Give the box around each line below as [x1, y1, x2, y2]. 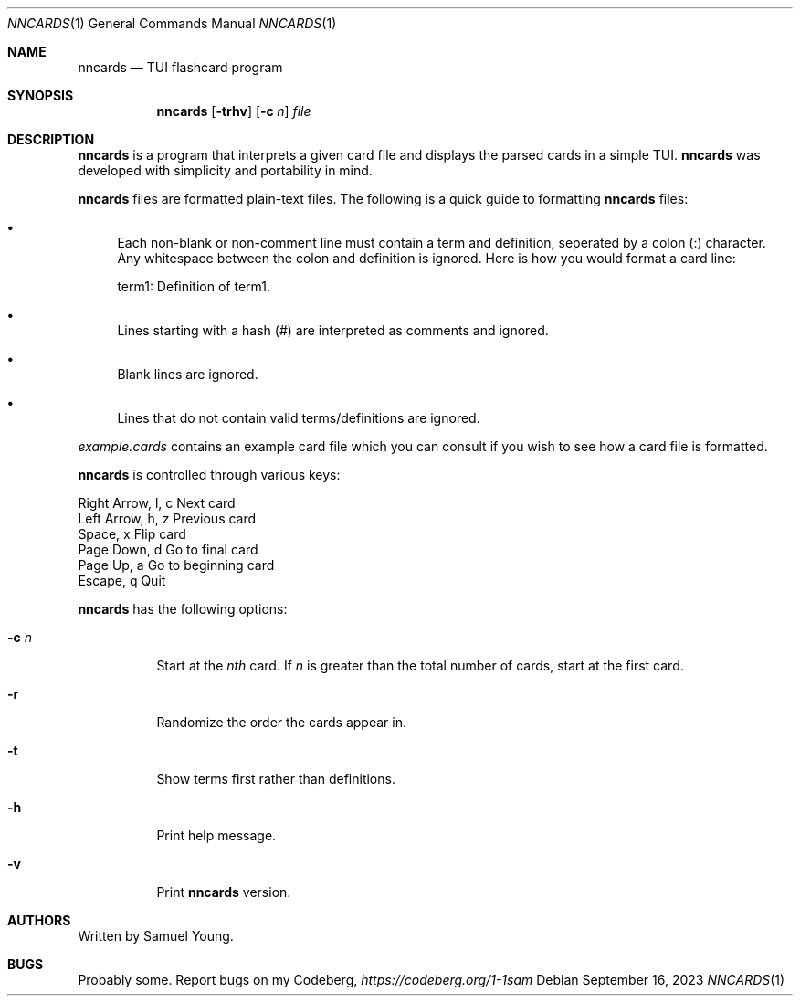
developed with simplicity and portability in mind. [78, 163, 373, 178]
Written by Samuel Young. [78, 928, 234, 944]
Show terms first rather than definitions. [156, 771, 395, 787]
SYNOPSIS [7, 88, 74, 103]
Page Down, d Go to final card [78, 542, 258, 557]
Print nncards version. [156, 884, 291, 900]
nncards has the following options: [78, 601, 288, 617]
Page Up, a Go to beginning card [78, 557, 275, 573]
